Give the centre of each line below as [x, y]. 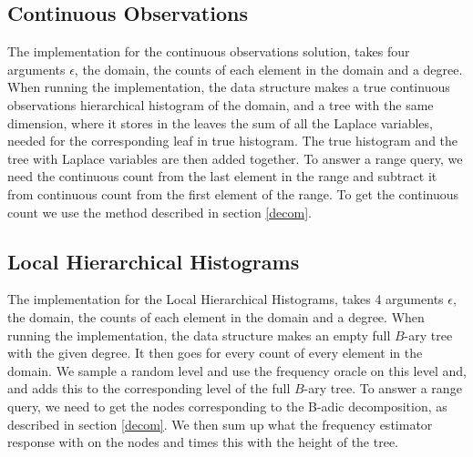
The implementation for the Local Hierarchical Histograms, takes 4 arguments [226, 299]
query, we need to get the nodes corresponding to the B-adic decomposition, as [227, 406]
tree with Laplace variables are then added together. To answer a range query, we [235, 158]
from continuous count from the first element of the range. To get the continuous [233, 193]
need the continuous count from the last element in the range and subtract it [222, 176]
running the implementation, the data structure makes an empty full [199, 335]
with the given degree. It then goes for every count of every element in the [215, 353]
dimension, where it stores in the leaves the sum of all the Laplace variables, [220, 122]
